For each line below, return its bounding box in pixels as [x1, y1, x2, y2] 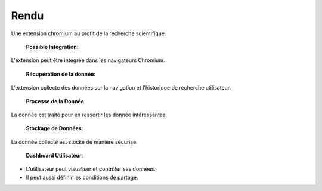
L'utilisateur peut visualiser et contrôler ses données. [26, 165, 156, 172]
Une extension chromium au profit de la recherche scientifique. [11, 30, 166, 37]
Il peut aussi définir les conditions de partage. [26, 174, 138, 181]
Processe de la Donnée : [26, 97, 86, 104]
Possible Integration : [26, 43, 79, 50]
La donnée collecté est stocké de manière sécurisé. [11, 138, 138, 146]
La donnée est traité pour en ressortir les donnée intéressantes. [11, 111, 168, 118]
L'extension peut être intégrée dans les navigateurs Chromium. [11, 57, 165, 64]
